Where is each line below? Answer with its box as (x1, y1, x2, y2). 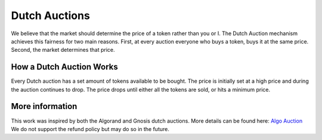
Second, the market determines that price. (11, 46, 116, 54)
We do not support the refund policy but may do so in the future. (11, 125, 169, 132)
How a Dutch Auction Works (11, 62, 119, 72)
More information (11, 101, 78, 111)
